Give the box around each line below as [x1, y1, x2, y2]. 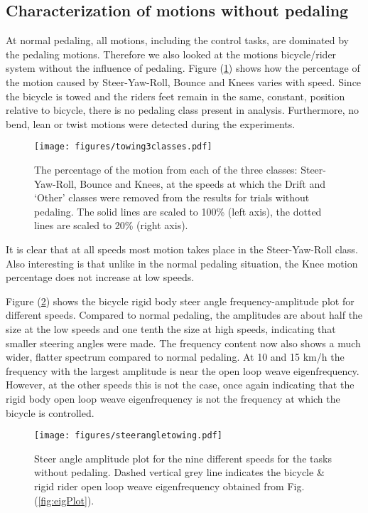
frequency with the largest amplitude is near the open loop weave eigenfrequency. [6, 363, 359, 378]
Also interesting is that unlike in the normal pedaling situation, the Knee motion [6, 255, 358, 270]
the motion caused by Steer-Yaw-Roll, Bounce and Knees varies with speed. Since [6, 74, 362, 89]
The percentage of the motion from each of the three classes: [34, 162, 298, 177]
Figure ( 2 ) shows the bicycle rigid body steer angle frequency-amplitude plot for [6, 293, 355, 308]
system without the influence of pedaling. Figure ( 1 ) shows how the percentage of [6, 60, 360, 75]
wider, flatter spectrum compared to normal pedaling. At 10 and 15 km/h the [6, 349, 345, 364]
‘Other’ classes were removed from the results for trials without [34, 190, 310, 205]
